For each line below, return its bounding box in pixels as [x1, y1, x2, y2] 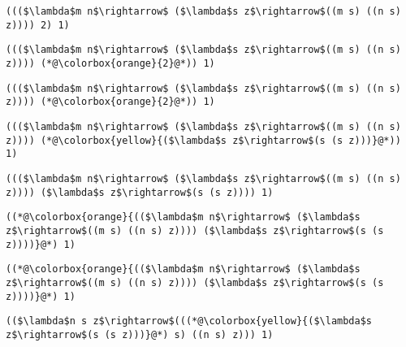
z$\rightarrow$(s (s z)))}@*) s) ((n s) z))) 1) [6, 328, 274, 340]
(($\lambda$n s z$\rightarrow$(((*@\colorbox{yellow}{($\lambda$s [6, 315, 373, 327]
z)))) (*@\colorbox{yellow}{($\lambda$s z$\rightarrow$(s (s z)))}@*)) [6, 134, 401, 146]
